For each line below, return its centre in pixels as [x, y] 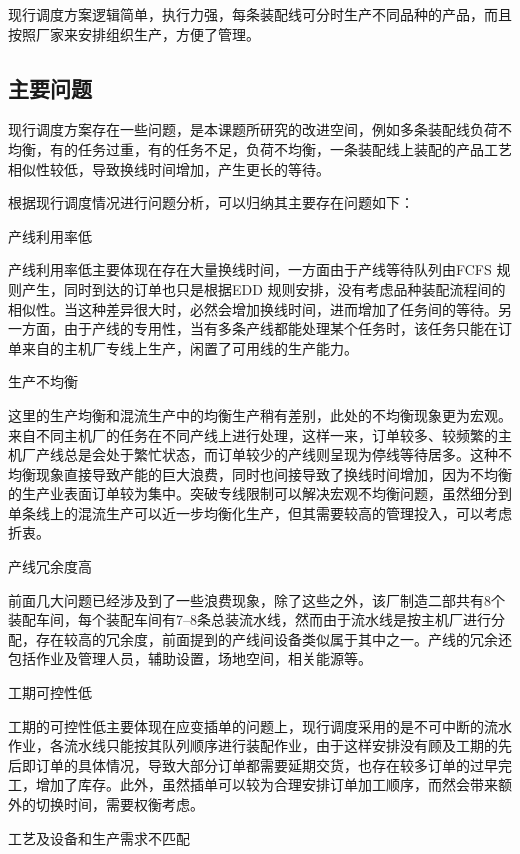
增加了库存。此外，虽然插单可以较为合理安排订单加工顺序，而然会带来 [266, 784]
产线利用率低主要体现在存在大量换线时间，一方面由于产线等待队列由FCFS [250, 269]
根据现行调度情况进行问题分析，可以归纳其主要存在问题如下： [211, 202]
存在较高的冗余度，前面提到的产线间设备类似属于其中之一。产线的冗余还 [273, 638]
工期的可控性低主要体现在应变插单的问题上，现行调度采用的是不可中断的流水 [260, 725]
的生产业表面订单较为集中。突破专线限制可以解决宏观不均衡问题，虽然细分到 [260, 493]
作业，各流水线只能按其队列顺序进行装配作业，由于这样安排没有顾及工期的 [253, 745]
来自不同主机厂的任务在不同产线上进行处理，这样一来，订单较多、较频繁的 [253, 434]
